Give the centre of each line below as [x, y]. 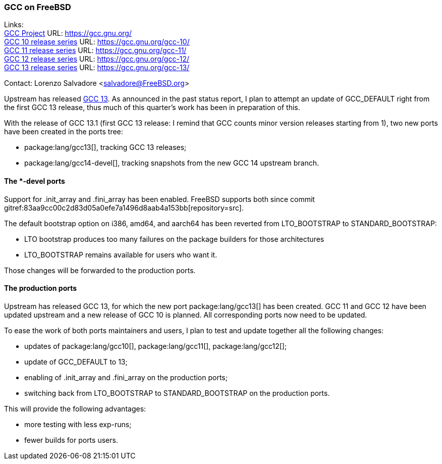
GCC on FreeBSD [38, 7]
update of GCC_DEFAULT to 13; [76, 362]
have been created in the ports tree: [64, 132]
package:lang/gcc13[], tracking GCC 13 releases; [105, 147]
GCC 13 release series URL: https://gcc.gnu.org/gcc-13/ [97, 68]
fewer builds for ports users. [71, 440]
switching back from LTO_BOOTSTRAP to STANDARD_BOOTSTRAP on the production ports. [177, 393]
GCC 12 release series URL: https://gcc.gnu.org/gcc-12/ [97, 59]
